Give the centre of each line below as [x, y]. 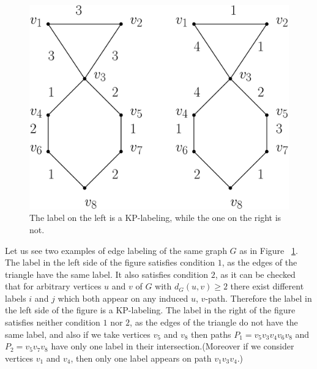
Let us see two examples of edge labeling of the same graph [116, 250]
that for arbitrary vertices [53, 286]
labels [16, 298]
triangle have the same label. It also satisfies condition [107, 274]
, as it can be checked [255, 274]
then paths [211, 334]
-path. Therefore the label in [259, 298]
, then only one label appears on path [141, 358]
